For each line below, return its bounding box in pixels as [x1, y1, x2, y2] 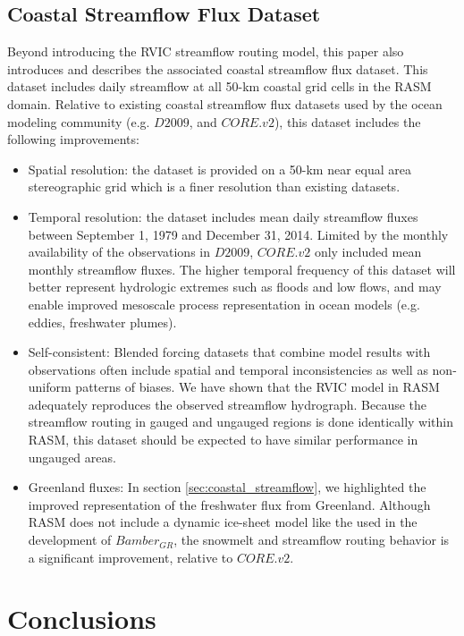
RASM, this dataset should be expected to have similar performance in [28, 430, 418, 449]
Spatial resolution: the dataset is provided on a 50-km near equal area [28, 159, 411, 178]
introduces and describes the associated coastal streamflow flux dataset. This [7, 59, 428, 78]
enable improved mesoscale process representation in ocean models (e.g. [28, 294, 420, 313]
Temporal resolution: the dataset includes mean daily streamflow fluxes [28, 207, 418, 225]
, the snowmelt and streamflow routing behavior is [173, 530, 450, 549]
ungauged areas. [28, 447, 116, 466]
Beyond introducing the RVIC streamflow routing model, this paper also [7, 42, 404, 61]
